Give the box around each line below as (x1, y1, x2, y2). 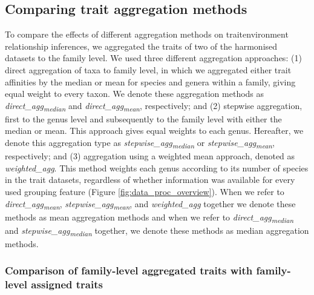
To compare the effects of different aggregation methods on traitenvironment (5, 28, 289, 41)
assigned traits (31, 277, 103, 292)
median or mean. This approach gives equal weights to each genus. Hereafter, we (5, 124, 304, 137)
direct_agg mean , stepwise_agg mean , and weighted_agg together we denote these (5, 197, 296, 211)
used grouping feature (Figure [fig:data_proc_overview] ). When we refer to (5, 185, 284, 197)
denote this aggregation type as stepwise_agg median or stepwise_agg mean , (5, 136, 275, 150)
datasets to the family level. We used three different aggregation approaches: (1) (5, 51, 302, 64)
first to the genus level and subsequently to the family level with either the (5, 112, 282, 125)
